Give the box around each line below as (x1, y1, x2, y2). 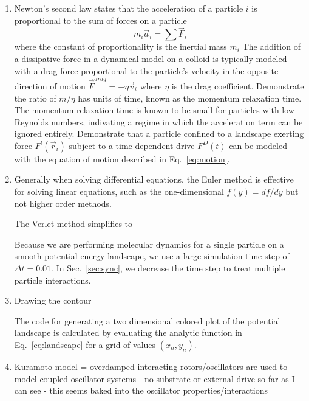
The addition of (242, 40, 301, 53)
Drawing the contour (14, 294, 92, 307)
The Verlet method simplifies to (14, 217, 133, 230)
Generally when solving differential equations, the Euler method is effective (14, 173, 294, 186)
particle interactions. (14, 273, 91, 286)
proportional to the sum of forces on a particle (14, 13, 187, 26)
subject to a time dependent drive (69, 139, 195, 152)
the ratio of (14, 91, 56, 104)
